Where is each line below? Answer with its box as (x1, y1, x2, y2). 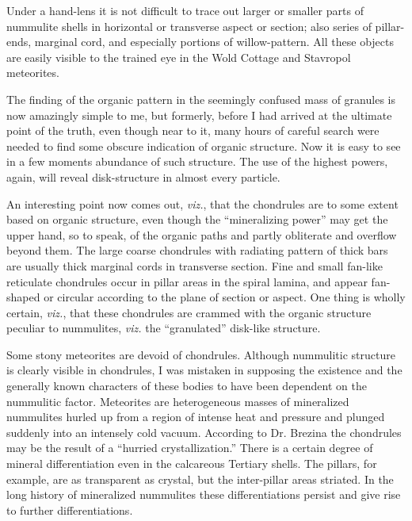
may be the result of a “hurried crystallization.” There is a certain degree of (6, 439, 373, 456)
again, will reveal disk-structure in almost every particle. (6, 168, 280, 185)
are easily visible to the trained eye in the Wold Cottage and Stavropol (6, 48, 351, 65)
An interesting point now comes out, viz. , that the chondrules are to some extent (6, 195, 399, 212)
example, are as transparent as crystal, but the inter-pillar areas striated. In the (6, 470, 394, 487)
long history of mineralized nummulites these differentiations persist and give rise (6, 486, 401, 503)
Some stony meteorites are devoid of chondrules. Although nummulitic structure (6, 346, 395, 362)
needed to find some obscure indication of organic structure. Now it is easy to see (6, 137, 401, 154)
